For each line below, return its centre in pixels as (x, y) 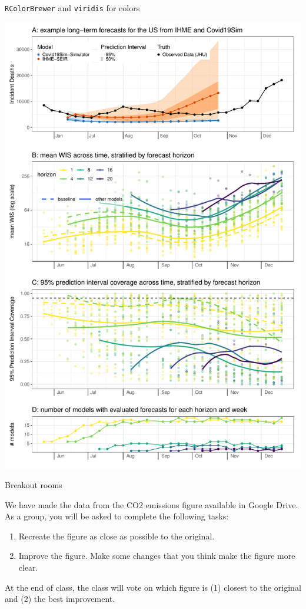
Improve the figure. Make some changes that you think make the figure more (157, 556)
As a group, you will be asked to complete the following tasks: (117, 516)
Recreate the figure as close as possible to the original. (117, 536)
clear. (28, 567)
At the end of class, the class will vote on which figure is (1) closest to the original (153, 587)
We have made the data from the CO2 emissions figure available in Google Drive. (152, 504)
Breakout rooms (34, 484)
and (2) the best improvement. (60, 599)
